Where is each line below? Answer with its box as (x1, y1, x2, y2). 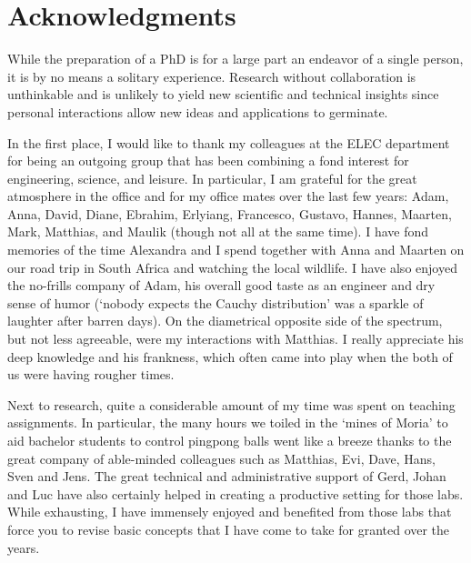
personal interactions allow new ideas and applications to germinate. (7, 102, 388, 121)
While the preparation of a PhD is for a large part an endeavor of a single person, (7, 49, 464, 68)
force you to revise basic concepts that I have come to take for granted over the (7, 519, 450, 538)
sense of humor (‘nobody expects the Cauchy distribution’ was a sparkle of (7, 293, 424, 312)
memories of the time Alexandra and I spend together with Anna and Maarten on (7, 240, 465, 259)
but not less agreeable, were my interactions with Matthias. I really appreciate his (7, 329, 464, 348)
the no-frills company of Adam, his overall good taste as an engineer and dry (7, 276, 436, 295)
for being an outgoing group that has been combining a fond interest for (7, 151, 409, 170)
